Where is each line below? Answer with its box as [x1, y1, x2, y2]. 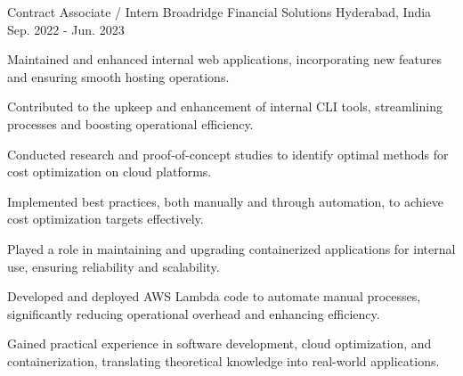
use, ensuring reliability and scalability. [7, 257, 220, 275]
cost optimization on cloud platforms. [7, 162, 212, 181]
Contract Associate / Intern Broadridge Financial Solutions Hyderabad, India [7, 3, 432, 20]
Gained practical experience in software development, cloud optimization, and [7, 334, 432, 353]
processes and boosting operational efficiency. [7, 114, 254, 133]
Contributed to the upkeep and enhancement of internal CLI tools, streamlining [7, 97, 443, 116]
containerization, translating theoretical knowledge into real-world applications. [7, 351, 440, 370]
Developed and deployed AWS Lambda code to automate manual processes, [7, 287, 421, 306]
